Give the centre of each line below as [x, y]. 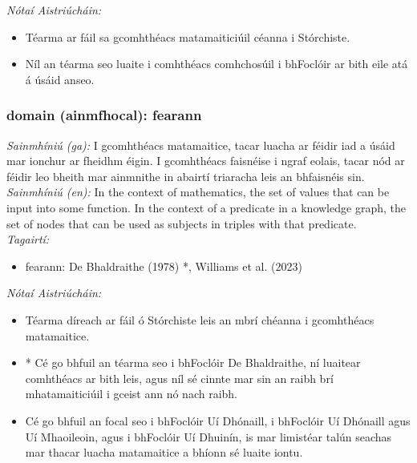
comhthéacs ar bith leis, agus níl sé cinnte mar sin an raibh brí [179, 378]
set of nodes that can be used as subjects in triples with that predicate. [182, 223]
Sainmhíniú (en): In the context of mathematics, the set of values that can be [198, 192]
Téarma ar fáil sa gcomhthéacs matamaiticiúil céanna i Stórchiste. [188, 36]
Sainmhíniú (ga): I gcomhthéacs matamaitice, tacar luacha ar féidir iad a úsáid [201, 145]
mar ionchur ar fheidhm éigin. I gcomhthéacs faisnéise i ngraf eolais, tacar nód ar [206, 161]
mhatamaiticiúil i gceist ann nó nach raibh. [131, 394]
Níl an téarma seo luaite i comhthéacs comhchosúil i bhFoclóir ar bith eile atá [217, 64]
